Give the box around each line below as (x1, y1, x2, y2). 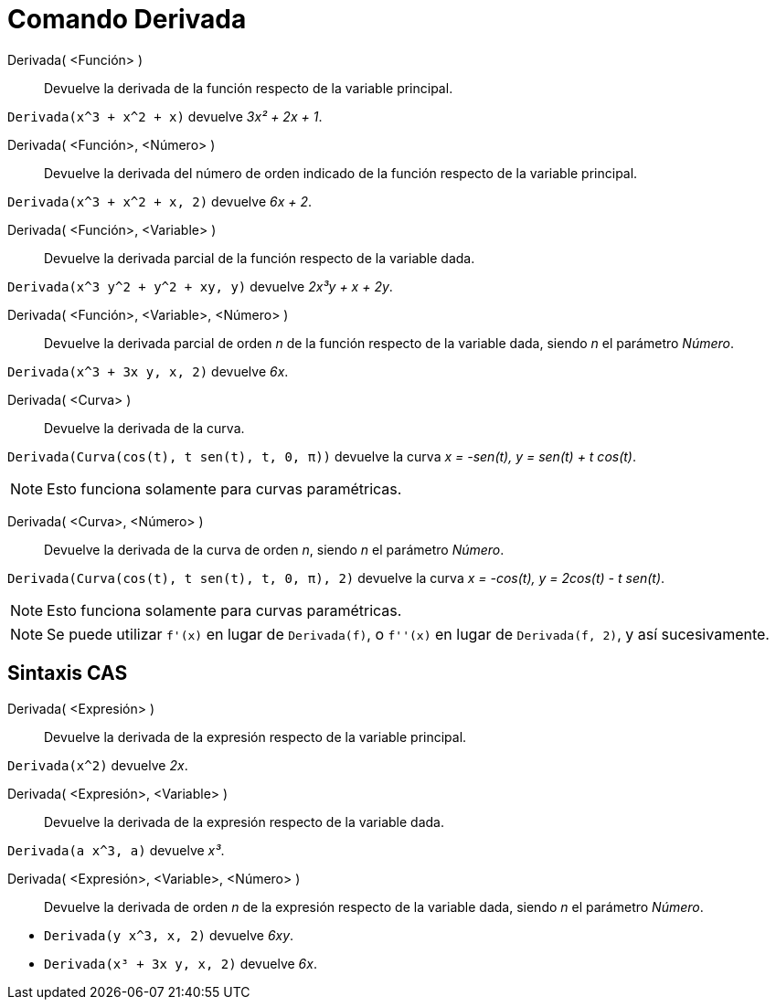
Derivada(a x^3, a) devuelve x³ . (7, 842, 225, 858)
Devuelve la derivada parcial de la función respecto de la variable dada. (44, 249, 475, 266)
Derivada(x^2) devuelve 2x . (7, 757, 188, 773)
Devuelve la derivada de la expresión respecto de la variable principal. (44, 728, 467, 745)
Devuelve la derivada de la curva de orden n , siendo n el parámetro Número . (44, 541, 505, 557)
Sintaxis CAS (7, 662, 128, 685)
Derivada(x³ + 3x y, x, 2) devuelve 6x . (44, 955, 317, 971)
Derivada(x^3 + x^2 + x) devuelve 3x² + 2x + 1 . (7, 108, 323, 124)
